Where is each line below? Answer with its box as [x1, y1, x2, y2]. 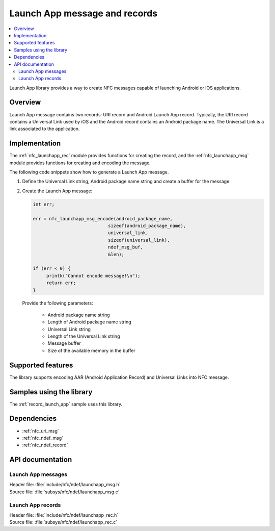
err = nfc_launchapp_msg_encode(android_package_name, [33, 216, 173, 221]
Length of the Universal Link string [47, 333, 120, 339]
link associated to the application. [9, 125, 80, 132]
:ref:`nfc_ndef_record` [22, 442, 68, 448]
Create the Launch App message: [22, 188, 93, 194]
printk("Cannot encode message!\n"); [46, 273, 141, 279]
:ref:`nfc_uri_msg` [22, 427, 60, 434]
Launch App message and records [9, 8, 158, 19]
